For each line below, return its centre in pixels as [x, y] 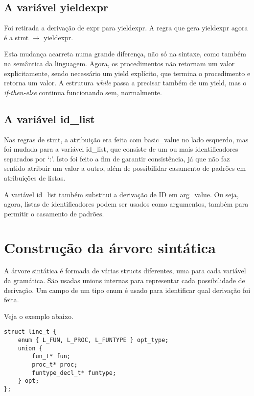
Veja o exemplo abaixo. [39, 316]
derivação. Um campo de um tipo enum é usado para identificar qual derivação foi [127, 290]
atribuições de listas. [35, 177]
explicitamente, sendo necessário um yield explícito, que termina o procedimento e [127, 73]
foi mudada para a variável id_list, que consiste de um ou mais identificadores [121, 149]
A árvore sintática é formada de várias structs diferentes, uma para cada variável [125, 271]
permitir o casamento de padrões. [54, 213]
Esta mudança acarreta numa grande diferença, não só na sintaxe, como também [125, 54]
